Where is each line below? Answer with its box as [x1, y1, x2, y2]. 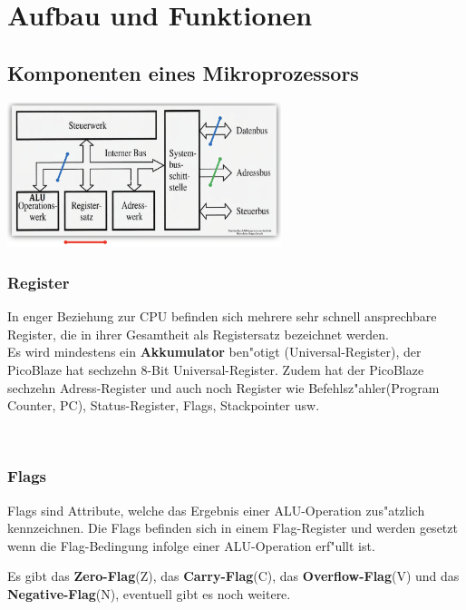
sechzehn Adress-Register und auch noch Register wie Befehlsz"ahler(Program [7, 378, 440, 397]
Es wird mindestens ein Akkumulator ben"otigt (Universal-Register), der [7, 342, 422, 361]
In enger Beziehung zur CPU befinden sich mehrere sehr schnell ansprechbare [7, 307, 437, 326]
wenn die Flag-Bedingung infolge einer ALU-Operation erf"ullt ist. [7, 536, 375, 555]
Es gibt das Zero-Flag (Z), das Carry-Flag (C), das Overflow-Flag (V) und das [7, 566, 460, 585]
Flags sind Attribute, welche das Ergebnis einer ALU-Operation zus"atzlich [7, 500, 425, 519]
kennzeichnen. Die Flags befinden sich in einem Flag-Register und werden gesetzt [7, 518, 458, 537]
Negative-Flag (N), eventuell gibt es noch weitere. [7, 585, 291, 604]
